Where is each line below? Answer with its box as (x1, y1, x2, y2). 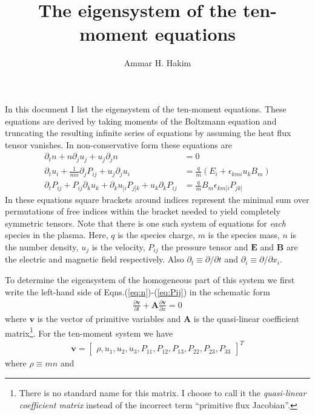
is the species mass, (208, 228, 280, 241)
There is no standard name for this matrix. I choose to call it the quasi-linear (19, 386, 307, 399)
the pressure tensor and (161, 240, 248, 253)
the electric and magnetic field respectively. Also (5, 253, 184, 266)
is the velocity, (91, 240, 145, 253)
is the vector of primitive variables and (37, 312, 181, 325)
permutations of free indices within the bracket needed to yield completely (5, 205, 280, 218)
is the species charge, (118, 228, 195, 241)
